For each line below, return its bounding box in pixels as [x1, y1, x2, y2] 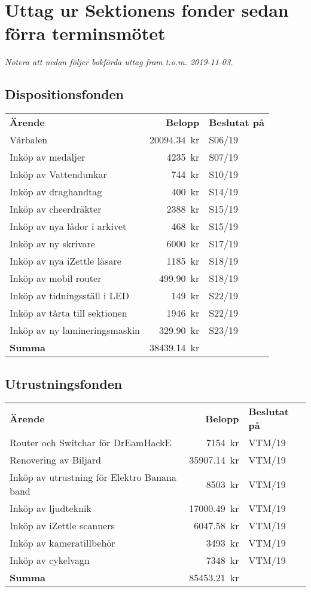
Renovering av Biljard [10, 453, 101, 467]
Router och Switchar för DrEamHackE [10, 435, 172, 450]
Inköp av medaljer [10, 150, 86, 164]
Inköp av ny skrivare [10, 237, 95, 251]
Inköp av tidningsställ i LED [10, 289, 129, 303]
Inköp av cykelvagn [10, 553, 90, 568]
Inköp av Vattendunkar [10, 167, 107, 182]
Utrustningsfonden [5, 374, 123, 392]
